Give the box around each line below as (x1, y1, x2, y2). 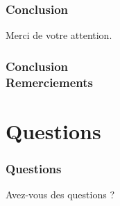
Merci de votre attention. (6, 28, 112, 42)
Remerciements (6, 73, 93, 90)
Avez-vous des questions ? (6, 187, 114, 202)
